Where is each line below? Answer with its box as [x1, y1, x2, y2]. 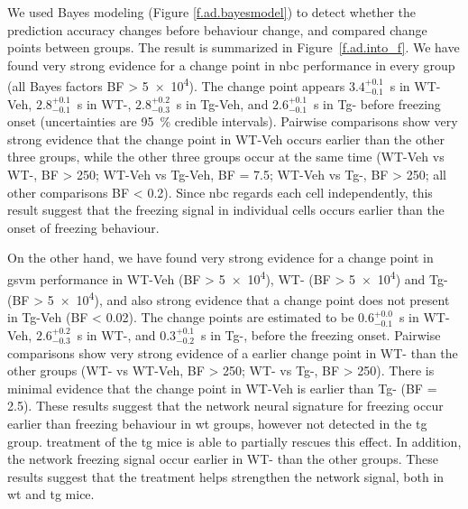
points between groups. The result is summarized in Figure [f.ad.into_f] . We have [7, 38, 460, 57]
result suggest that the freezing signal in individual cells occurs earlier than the [7, 200, 445, 219]
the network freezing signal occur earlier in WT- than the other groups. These [7, 449, 439, 468]
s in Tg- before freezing [313, 94, 441, 113]
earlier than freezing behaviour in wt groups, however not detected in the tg [7, 414, 427, 433]
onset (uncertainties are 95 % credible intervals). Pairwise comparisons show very [7, 112, 458, 131]
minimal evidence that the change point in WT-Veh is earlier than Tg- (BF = [7, 378, 437, 397]
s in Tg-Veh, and [176, 94, 269, 113]
